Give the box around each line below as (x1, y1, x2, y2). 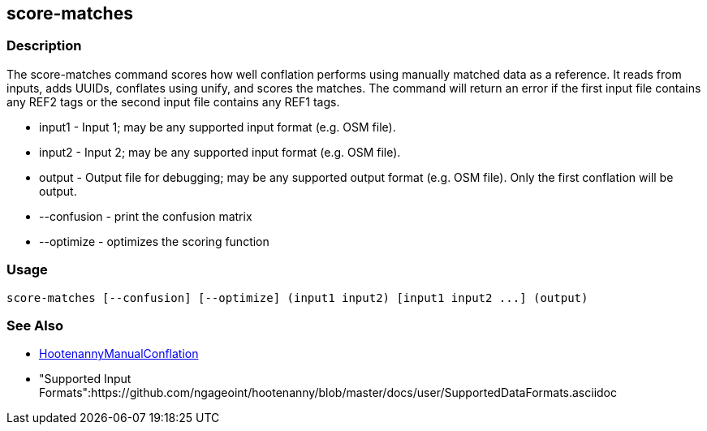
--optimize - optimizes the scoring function (39, 234, 269, 248)
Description (6, 37, 82, 54)
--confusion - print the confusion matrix (39, 209, 252, 223)
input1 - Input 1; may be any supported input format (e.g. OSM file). (39, 119, 396, 134)
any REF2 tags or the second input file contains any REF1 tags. (6, 94, 340, 109)
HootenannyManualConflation (39, 347, 199, 361)
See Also (6, 317, 63, 334)
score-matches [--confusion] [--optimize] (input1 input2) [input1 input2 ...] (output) (6, 291, 588, 304)
